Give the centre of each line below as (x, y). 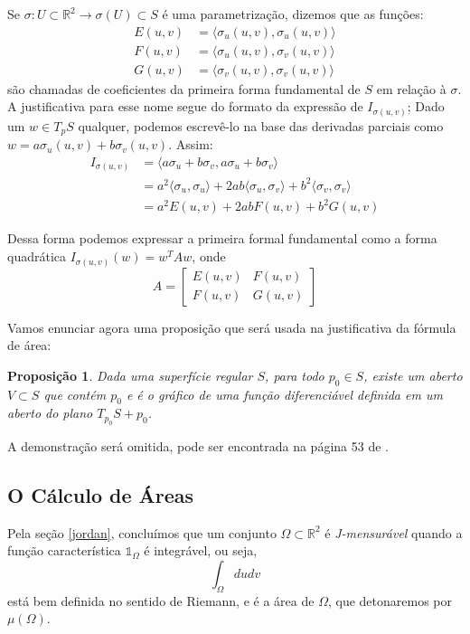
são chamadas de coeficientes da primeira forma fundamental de (184, 88)
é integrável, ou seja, (201, 550)
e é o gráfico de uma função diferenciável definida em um (284, 394)
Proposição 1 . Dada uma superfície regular (130, 375)
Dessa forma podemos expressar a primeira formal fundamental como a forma (222, 238)
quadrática (37, 256)
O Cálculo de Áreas (101, 494)
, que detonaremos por (390, 600)
